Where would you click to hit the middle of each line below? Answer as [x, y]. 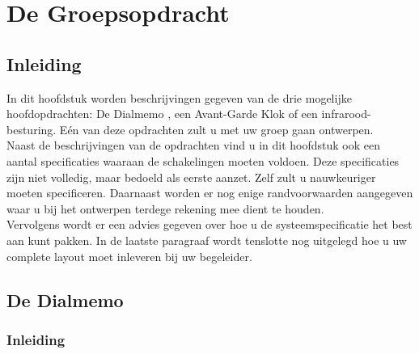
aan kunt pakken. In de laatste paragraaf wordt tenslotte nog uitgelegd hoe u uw [207, 240]
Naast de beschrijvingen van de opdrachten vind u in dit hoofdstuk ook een [193, 145]
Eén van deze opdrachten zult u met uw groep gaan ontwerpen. [216, 129]
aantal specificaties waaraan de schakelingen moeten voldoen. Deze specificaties [203, 160]
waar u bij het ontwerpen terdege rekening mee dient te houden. [165, 208]
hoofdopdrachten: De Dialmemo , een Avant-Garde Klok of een [162, 114]
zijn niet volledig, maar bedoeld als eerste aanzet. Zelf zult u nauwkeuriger [191, 177]
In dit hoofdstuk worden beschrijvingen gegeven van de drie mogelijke [179, 97]
